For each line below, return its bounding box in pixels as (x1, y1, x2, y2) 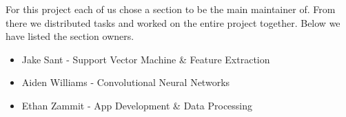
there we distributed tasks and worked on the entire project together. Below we (6, 15, 340, 30)
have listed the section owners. (6, 29, 134, 43)
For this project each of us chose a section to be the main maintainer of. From (6, 2, 336, 16)
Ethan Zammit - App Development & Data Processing (21, 98, 253, 112)
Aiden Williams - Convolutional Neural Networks (21, 75, 230, 89)
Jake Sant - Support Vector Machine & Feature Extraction (21, 52, 270, 66)
